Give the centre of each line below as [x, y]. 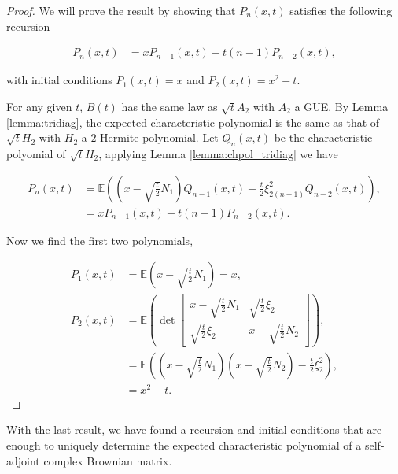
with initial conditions [59, 80]
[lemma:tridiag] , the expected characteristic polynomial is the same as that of [193, 122]
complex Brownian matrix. [108, 460]
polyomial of [36, 153]
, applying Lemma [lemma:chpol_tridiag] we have [218, 153]
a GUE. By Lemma [341, 106]
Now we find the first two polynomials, [100, 240]
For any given [39, 106]
